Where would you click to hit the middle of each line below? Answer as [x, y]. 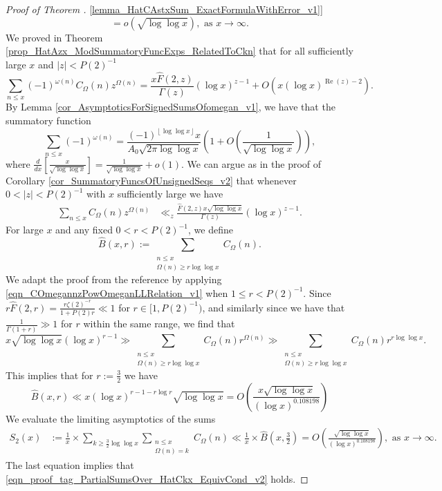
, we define [211, 230]
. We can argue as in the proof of [251, 163]
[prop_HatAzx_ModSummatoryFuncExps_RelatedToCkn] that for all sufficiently [179, 51]
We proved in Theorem [54, 37]
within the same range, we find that [159, 324]
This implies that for [49, 375]
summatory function [48, 120]
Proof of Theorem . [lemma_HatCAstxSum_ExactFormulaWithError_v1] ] [164, 9]
